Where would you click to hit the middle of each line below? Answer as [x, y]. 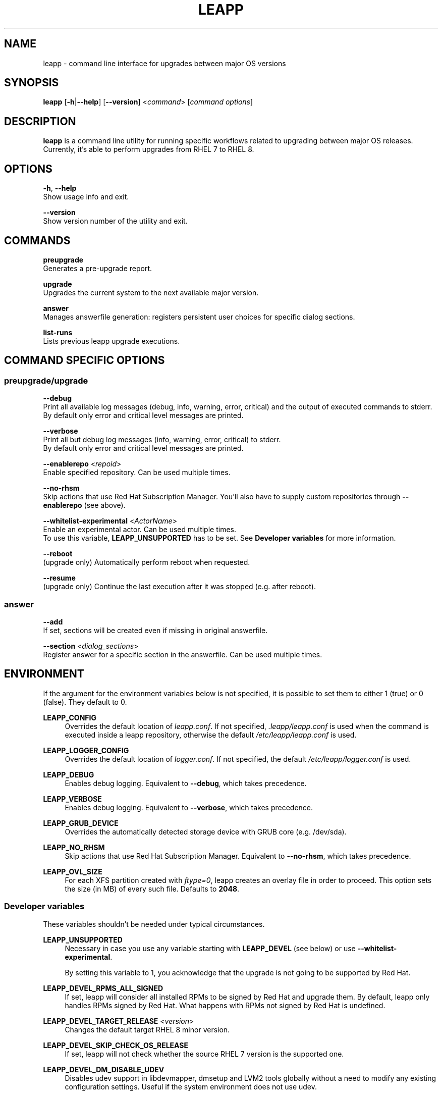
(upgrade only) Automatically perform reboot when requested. [147, 562]
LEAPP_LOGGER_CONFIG [86, 750]
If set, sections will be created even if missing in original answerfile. [155, 630]
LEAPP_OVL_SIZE [73, 871]
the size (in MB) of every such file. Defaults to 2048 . [152, 889]
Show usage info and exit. [86, 197]
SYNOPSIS [32, 83]
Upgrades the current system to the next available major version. [151, 292]
